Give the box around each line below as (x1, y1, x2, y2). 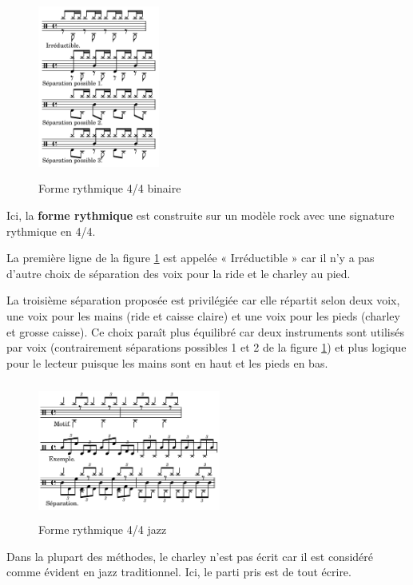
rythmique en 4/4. (6, 222, 96, 239)
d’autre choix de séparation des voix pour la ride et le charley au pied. (6, 265, 351, 281)
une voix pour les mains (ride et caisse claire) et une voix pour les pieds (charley (6, 307, 400, 324)
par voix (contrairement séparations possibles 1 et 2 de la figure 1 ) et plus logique (6, 339, 407, 356)
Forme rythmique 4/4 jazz (38, 520, 167, 537)
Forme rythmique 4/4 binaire (38, 180, 181, 197)
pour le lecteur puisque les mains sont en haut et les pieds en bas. (6, 354, 328, 371)
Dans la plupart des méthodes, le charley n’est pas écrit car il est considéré (6, 547, 373, 564)
